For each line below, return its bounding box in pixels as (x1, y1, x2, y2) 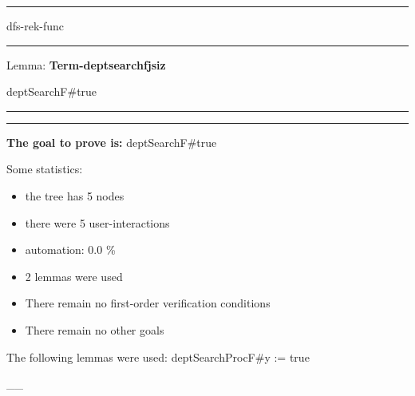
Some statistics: (6, 160, 83, 177)
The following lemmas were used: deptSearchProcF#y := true (6, 348, 310, 365)
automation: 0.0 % (25, 241, 116, 258)
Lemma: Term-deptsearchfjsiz (6, 56, 166, 73)
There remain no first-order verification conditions (25, 295, 271, 311)
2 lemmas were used (25, 267, 123, 284)
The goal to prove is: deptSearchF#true (6, 133, 217, 150)
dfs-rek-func (6, 18, 65, 34)
